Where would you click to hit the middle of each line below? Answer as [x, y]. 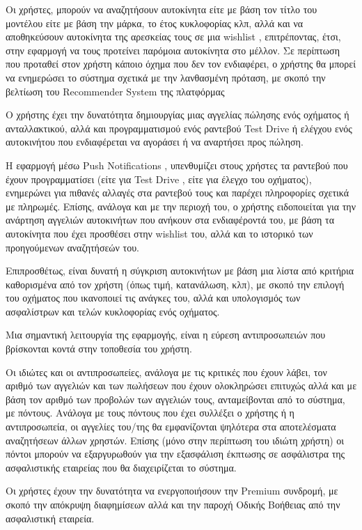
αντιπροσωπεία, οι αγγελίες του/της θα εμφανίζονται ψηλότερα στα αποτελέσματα [171, 427]
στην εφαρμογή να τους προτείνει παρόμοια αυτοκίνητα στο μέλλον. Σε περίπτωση [173, 50]
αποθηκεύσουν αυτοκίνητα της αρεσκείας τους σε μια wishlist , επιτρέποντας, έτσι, [173, 37]
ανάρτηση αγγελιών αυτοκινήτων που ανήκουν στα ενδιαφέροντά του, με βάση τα [170, 220]
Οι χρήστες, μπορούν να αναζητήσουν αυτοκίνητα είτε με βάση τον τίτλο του [162, 9]
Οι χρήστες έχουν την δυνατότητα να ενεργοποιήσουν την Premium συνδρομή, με [172, 491]
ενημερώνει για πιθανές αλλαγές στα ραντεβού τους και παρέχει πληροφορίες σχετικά [178, 193]
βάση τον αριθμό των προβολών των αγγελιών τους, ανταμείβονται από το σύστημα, [175, 399]
